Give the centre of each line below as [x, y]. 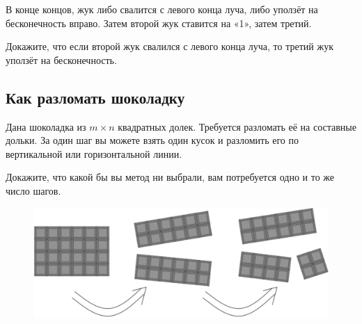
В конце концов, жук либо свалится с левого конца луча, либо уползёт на [162, 9]
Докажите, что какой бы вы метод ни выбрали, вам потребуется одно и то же [170, 177]
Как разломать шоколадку [95, 97]
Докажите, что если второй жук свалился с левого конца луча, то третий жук [170, 46]
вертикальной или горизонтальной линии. [94, 153]
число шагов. [33, 190]
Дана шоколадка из [46, 126]
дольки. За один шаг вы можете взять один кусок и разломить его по [152, 140]
